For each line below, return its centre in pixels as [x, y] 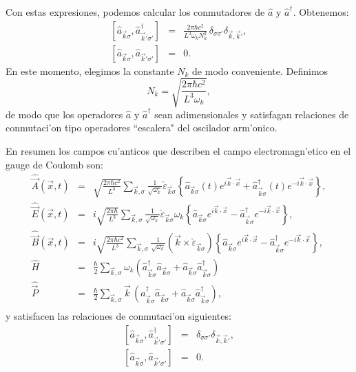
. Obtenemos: [321, 12]
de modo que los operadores [64, 114]
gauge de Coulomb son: [55, 164]
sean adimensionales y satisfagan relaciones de [252, 114]
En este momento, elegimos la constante [90, 70]
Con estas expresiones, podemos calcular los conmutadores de [135, 12]
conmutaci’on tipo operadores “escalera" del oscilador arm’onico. [142, 128]
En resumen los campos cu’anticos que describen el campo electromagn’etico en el [178, 150]
